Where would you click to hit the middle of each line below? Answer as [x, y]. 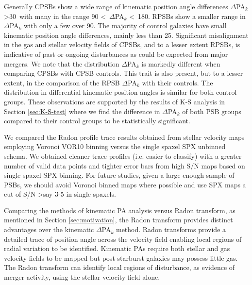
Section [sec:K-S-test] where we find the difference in [82, 111]
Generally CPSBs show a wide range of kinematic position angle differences [116, 6]
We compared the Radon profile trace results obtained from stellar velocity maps [124, 137]
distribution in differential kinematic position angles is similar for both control [120, 92]
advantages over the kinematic [49, 229]
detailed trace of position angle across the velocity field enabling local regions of [123, 239]
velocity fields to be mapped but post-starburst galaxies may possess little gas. [121, 258]
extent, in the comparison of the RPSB [62, 82]
